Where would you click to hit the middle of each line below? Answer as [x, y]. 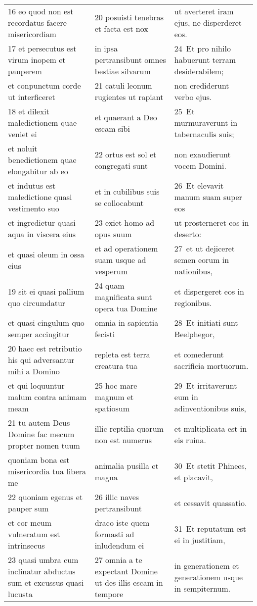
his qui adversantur [41, 360]
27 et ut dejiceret [205, 248]
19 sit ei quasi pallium [46, 291]
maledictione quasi [40, 197]
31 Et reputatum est [210, 528]
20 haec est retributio [45, 348]
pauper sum [28, 508]
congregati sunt [121, 165]
